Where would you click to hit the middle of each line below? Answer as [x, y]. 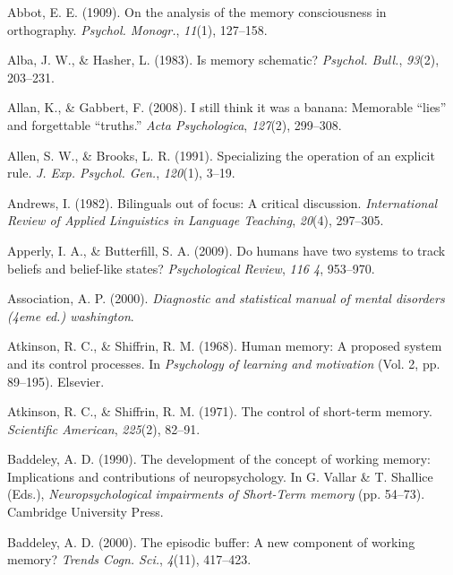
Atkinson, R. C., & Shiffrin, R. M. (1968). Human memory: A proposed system [225, 346]
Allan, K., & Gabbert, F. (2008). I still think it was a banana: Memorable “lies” [227, 107]
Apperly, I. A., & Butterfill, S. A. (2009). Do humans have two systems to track [226, 250]
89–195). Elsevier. [56, 381]
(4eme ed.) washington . [71, 315]
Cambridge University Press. [85, 512]
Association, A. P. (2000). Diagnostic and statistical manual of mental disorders [226, 298]
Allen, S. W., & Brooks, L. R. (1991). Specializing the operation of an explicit [221, 155]
